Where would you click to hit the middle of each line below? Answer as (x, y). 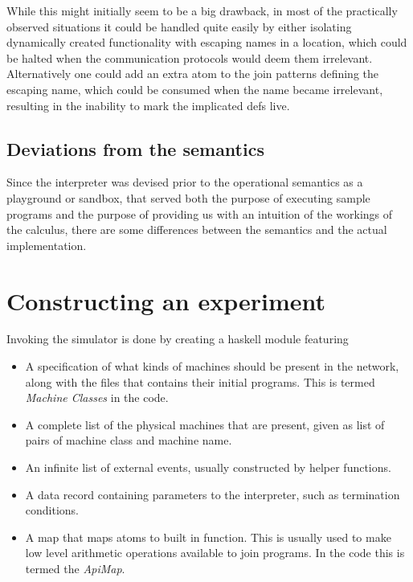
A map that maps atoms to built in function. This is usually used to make (208, 537)
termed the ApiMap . (75, 568)
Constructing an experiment (166, 300)
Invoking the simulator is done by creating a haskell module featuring (178, 339)
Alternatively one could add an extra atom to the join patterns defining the (193, 74)
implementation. (47, 245)
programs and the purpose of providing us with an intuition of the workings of (200, 213)
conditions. (52, 510)
